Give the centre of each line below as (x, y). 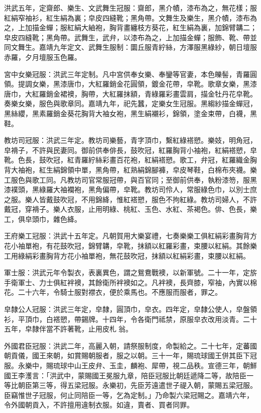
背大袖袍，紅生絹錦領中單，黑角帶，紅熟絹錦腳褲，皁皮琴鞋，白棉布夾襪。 (127, 169)
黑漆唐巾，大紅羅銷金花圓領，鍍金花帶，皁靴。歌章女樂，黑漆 (155, 84)
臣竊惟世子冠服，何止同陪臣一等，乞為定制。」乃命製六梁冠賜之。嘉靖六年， (129, 395)
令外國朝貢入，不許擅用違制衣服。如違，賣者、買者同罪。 (99, 405)
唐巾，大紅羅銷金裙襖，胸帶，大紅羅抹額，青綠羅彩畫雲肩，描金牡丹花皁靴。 (130, 93)
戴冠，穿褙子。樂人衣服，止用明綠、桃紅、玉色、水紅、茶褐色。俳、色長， (127, 209)
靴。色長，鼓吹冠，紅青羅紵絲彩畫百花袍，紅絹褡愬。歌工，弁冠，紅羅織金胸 (130, 160)
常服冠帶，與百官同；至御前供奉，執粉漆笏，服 (172, 179)
